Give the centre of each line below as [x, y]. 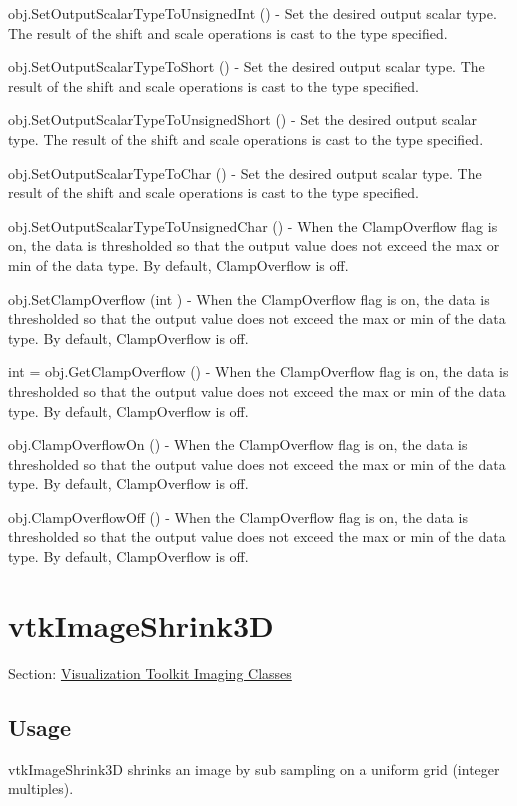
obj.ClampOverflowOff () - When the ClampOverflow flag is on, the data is [238, 516]
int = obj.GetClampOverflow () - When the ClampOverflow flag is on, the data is [258, 371]
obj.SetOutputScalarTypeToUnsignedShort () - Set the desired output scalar [243, 119]
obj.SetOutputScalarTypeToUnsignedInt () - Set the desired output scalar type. [252, 13]
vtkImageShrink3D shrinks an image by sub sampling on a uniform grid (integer [254, 768]
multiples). [41, 788]
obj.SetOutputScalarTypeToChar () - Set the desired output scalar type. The [245, 172]
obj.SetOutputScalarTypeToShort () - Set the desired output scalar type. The [246, 66]
